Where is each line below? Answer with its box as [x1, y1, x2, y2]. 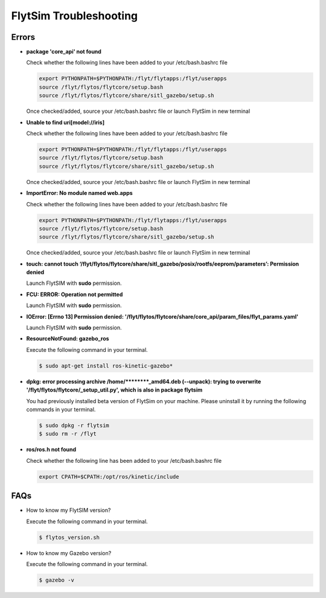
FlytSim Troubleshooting [11, 9, 138, 22]
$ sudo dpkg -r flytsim [39, 422, 110, 428]
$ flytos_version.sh [39, 534, 100, 541]
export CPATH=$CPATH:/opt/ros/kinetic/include [39, 473, 179, 480]
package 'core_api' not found [26, 48, 102, 56]
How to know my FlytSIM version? [26, 507, 111, 514]
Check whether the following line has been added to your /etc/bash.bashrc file [26, 457, 222, 464]
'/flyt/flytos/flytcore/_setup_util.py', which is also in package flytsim [26, 386, 203, 393]
